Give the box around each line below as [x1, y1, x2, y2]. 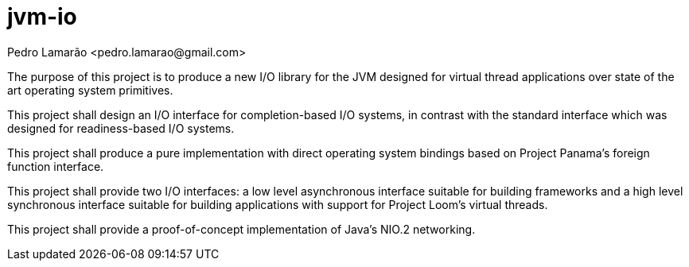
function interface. [7, 159, 104, 173]
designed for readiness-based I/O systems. [7, 121, 235, 135]
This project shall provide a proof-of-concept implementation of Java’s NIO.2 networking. [7, 222, 476, 236]
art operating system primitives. [7, 83, 173, 97]
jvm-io [7, 3, 77, 30]
